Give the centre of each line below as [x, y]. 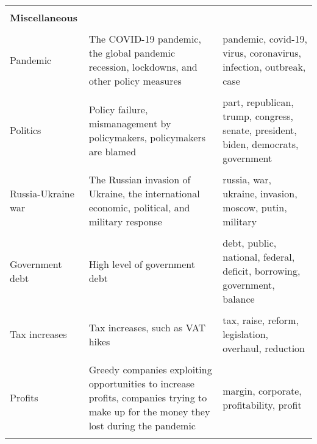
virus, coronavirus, [262, 53]
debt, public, [250, 243]
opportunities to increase [141, 383]
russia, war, [247, 179]
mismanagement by [130, 123]
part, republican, [258, 102]
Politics [26, 130]
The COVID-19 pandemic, [145, 39]
